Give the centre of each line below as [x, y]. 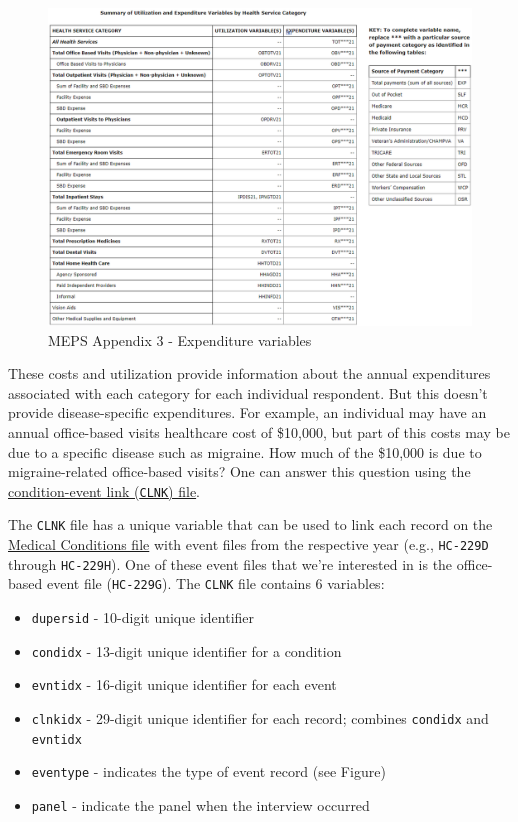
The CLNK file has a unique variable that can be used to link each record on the [250, 524]
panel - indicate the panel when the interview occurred [200, 804]
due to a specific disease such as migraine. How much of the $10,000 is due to [245, 451]
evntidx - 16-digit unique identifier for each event [184, 684]
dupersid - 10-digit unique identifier [143, 617]
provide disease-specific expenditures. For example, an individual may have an [247, 412]
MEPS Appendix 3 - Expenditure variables [180, 339]
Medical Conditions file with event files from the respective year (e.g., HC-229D [248, 544]
